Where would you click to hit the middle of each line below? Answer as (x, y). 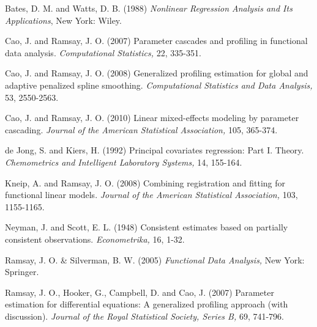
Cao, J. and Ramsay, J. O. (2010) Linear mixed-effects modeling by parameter (152, 118)
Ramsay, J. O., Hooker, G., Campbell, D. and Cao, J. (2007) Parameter (140, 292)
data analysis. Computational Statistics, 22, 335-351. (103, 52)
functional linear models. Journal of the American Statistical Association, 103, (151, 195)
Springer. (22, 272)
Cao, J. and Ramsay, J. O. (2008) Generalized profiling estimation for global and (157, 73)
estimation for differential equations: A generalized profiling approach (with (147, 304)
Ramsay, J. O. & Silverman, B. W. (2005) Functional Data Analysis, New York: (155, 259)
